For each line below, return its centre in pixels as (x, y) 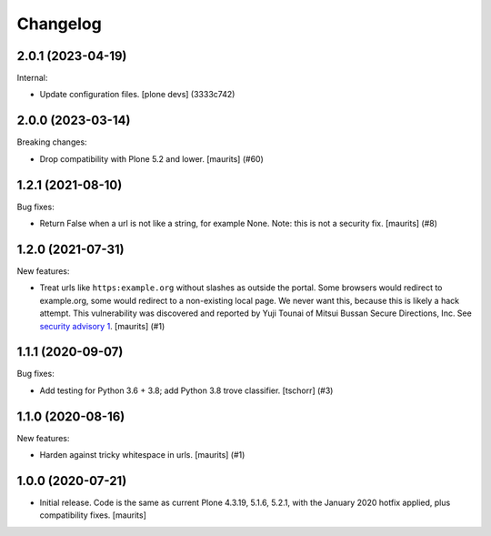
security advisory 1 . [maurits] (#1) (102, 326)
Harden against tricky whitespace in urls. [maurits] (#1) (142, 455)
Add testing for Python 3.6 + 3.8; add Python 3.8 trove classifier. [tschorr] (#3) (186, 390)
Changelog (59, 24)
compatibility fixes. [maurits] (93, 515)
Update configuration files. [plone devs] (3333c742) (137, 95)
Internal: (32, 78)
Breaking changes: (52, 142)
